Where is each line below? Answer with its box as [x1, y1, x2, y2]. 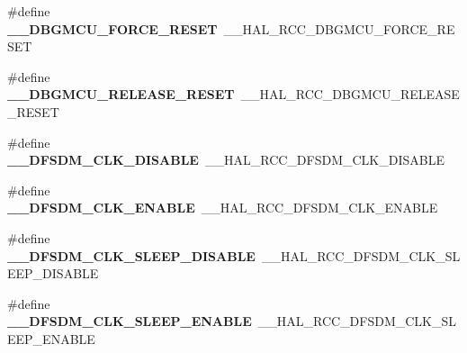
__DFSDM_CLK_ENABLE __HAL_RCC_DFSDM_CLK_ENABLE [7, 198, 438, 217]
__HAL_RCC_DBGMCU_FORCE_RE [223, 19, 455, 38]
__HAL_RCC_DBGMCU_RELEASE [240, 85, 460, 104]
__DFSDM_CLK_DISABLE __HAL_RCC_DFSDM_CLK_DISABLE [7, 150, 445, 169]
